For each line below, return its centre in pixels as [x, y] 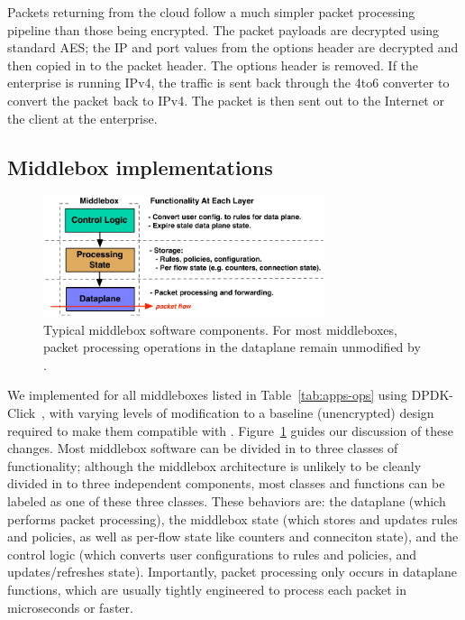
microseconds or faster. [70, 607]
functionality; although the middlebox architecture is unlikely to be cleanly [214, 465]
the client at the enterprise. [82, 118]
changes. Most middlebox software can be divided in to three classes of [203, 448]
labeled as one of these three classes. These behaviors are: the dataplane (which [227, 500]
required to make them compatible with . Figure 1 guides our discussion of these [231, 430]
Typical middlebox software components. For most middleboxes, [220, 329]
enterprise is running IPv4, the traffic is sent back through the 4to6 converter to [228, 83]
